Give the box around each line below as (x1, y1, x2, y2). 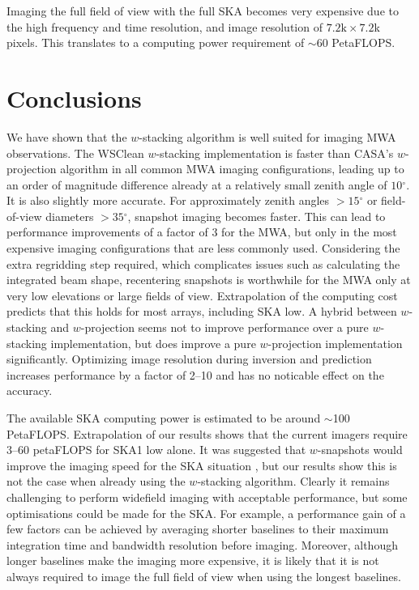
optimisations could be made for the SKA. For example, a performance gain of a (6, 504, 406, 521)
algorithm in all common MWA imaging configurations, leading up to (60, 160, 404, 177)
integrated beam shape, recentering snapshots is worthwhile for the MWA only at (6, 271, 411, 288)
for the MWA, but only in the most (221, 223, 397, 240)
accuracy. (6, 382, 53, 399)
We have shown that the (6, 128, 127, 145)
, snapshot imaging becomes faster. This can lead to (127, 207, 386, 224)
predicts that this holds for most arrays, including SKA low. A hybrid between (6, 303, 397, 320)
